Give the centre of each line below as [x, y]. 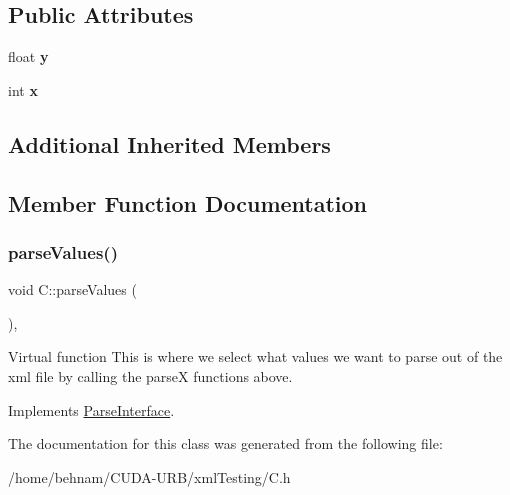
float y [28, 56]
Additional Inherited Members [169, 143]
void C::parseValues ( [72, 289]
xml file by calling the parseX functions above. [150, 375]
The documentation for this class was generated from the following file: [225, 443]
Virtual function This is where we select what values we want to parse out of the [255, 356]
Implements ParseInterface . [91, 409]
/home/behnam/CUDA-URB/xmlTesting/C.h [149, 476]
